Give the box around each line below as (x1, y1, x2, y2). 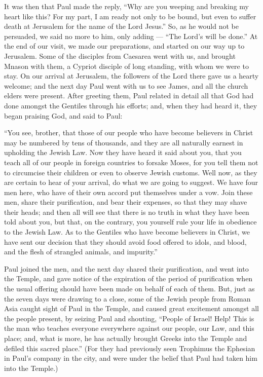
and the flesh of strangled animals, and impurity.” (4, 246, 158, 257)
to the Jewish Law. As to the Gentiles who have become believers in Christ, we (4, 227, 250, 237)
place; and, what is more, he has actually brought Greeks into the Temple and (4, 333, 247, 343)
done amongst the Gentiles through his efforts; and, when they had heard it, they (4, 100, 257, 110)
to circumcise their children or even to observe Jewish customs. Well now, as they (4, 167, 257, 177)
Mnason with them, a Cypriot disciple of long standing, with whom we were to (4, 60, 249, 71)
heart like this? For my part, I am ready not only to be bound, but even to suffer (4, 11, 256, 21)
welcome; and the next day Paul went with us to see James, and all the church (4, 80, 248, 91)
